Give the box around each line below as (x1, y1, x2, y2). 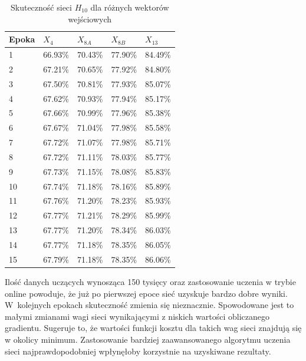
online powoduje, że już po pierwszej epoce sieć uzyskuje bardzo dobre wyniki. (5, 287, 288, 299)
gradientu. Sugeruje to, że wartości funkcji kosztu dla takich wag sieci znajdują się (5, 322, 302, 334)
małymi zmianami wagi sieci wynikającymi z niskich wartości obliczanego (5, 310, 270, 322)
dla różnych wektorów (90, 1, 169, 13)
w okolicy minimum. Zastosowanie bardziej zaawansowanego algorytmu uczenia (5, 333, 291, 345)
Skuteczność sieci (11, 1, 72, 13)
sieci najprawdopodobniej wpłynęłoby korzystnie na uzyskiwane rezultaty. (5, 345, 271, 357)
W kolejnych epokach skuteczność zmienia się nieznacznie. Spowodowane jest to (5, 299, 294, 311)
